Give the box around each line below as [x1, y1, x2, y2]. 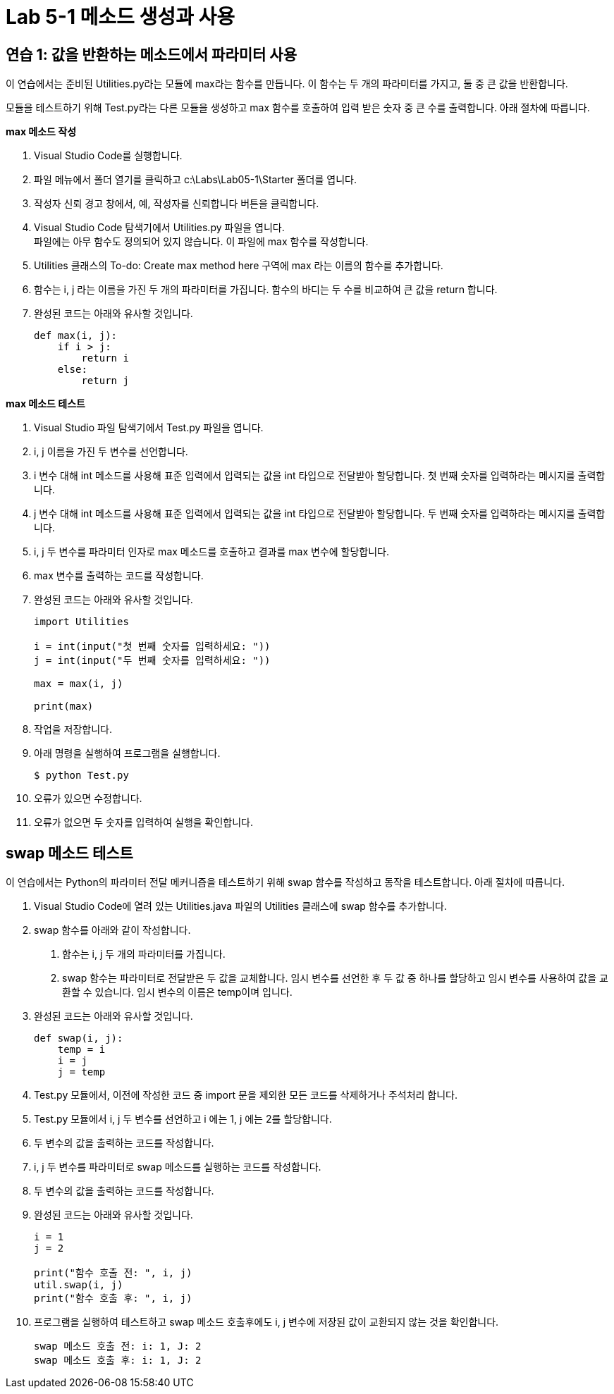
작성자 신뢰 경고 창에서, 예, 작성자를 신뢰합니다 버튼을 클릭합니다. [34, 197, 319, 210]
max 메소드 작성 [6, 125, 77, 138]
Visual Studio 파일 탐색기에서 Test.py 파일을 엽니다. [34, 421, 264, 434]
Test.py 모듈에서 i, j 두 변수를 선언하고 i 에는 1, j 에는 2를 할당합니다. [34, 1113, 332, 1125]
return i [81, 352, 129, 364]
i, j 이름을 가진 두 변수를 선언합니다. [34, 445, 188, 458]
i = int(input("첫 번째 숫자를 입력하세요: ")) [34, 641, 271, 653]
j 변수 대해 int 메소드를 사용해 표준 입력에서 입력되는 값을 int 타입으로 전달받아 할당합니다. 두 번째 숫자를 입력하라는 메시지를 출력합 [34, 507, 606, 520]
